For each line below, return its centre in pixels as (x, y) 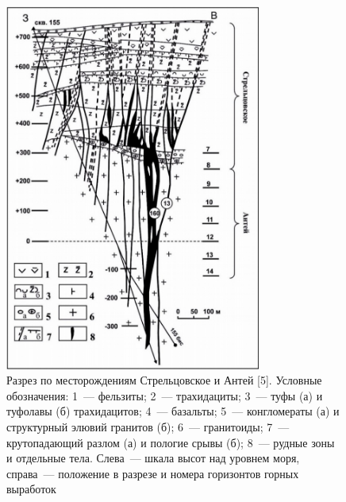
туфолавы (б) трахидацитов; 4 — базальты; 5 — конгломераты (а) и (173, 411)
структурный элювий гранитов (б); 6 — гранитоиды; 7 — (148, 427)
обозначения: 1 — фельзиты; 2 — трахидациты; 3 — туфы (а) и (165, 395)
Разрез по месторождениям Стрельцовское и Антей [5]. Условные (164, 380)
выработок (31, 489)
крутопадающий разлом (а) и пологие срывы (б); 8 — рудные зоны (171, 442)
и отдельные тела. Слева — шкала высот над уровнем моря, (153, 458)
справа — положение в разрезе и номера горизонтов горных (153, 473)
